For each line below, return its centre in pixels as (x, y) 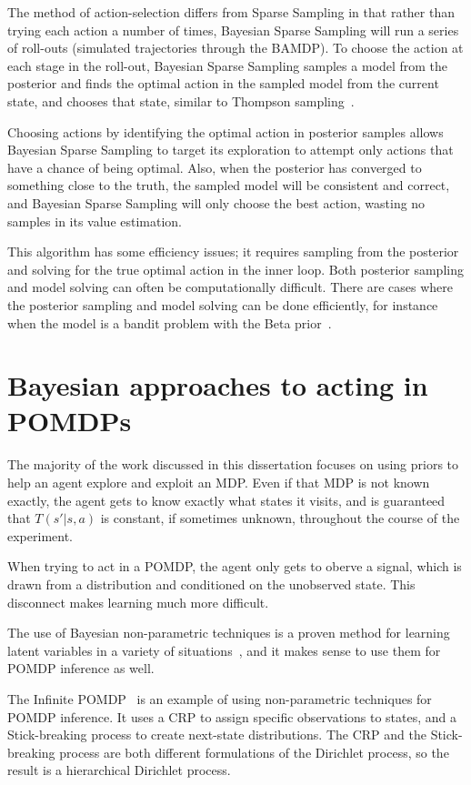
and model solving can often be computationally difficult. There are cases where (230, 287)
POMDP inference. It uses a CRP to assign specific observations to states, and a (232, 716)
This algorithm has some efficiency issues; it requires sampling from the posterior (233, 252)
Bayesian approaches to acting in (218, 385)
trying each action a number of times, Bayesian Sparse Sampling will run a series (233, 30)
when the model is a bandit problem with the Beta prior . (170, 322)
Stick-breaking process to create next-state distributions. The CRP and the (217, 735)
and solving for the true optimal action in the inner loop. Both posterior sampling (235, 269)
